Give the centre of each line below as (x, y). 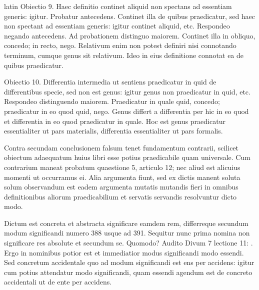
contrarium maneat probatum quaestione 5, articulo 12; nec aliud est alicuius (122, 167)
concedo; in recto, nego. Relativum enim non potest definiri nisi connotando (120, 45)
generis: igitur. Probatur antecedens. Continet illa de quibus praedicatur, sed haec (130, 16)
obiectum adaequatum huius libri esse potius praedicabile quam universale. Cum (127, 157)
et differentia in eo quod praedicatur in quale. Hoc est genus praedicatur (115, 121)
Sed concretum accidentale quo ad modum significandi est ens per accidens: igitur (129, 262)
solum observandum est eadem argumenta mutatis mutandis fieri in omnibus (121, 187)
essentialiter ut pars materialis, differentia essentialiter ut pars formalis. (113, 131)
